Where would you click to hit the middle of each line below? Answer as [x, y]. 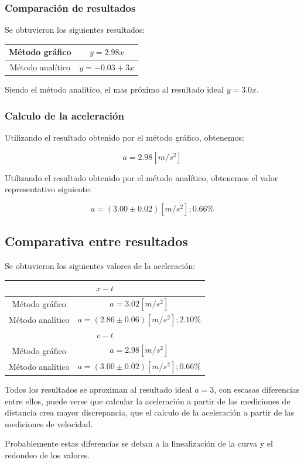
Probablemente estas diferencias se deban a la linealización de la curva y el [139, 443]
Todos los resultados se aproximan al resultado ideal [98, 389]
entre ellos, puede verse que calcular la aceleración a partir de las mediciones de [148, 401]
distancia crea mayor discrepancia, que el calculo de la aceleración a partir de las [150, 412]
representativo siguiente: [48, 189]
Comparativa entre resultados [96, 241]
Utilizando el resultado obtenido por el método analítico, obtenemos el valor [141, 177]
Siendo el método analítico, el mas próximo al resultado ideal [114, 89]
